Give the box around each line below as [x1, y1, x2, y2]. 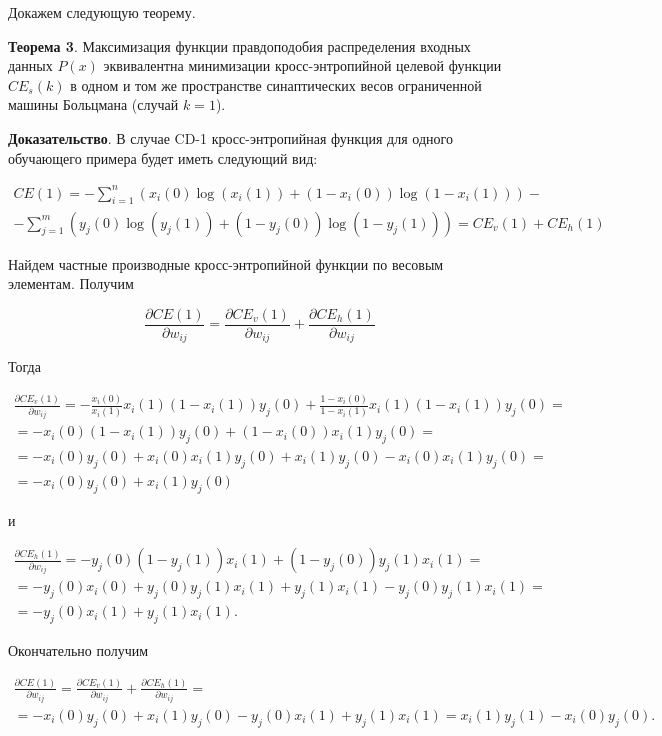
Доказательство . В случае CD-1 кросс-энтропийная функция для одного [8, 127, 453, 148]
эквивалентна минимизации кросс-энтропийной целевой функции [103, 55, 502, 76]
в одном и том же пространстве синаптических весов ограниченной [70, 74, 482, 95]
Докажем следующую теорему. [8, 2, 196, 22]
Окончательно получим [8, 639, 149, 660]
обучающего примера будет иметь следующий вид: [8, 147, 318, 168]
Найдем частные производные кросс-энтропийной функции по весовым [8, 253, 444, 274]
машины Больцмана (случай [8, 94, 179, 115]
